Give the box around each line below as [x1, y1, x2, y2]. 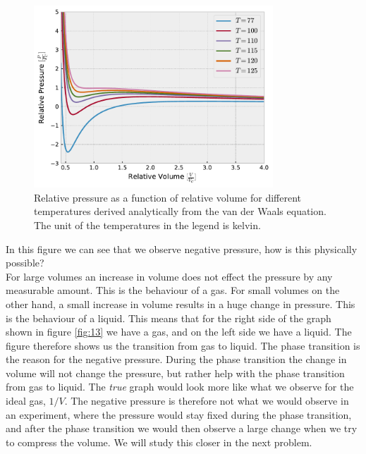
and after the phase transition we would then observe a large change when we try [6, 421, 358, 436]
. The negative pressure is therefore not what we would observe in [64, 393, 349, 408]
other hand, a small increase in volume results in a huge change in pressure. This [6, 296, 355, 311]
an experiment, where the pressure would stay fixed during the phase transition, [6, 407, 352, 422]
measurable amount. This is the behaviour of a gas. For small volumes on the [6, 283, 340, 297]
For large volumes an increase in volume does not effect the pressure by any [6, 269, 333, 283]
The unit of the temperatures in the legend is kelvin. [34, 217, 261, 232]
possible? [6, 255, 44, 270]
